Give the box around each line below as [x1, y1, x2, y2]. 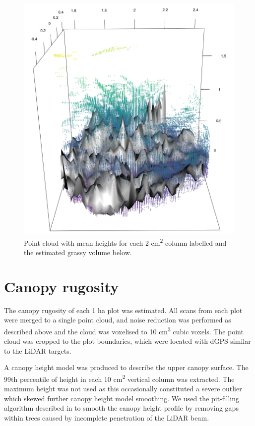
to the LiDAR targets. [4, 345, 71, 356]
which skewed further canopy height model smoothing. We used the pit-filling [4, 393, 239, 403]
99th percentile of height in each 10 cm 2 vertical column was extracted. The [4, 372, 235, 384]
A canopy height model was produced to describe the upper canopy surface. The [4, 362, 249, 373]
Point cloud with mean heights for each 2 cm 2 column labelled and [24, 236, 227, 248]
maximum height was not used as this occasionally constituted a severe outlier [4, 383, 242, 394]
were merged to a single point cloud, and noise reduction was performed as [4, 315, 231, 325]
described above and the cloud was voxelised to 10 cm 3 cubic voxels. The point [4, 324, 244, 336]
